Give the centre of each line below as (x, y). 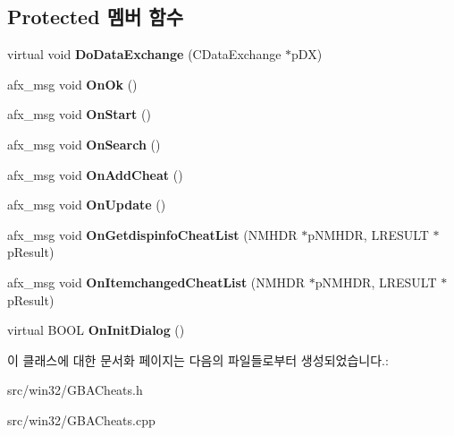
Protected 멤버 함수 (95, 17)
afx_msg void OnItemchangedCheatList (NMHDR (156, 282)
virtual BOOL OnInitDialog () (96, 330)
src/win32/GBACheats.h (75, 390)
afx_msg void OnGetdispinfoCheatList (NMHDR (152, 234)
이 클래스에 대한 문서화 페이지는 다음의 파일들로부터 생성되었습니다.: (198, 359)
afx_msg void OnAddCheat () (95, 174)
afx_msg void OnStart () (79, 114)
